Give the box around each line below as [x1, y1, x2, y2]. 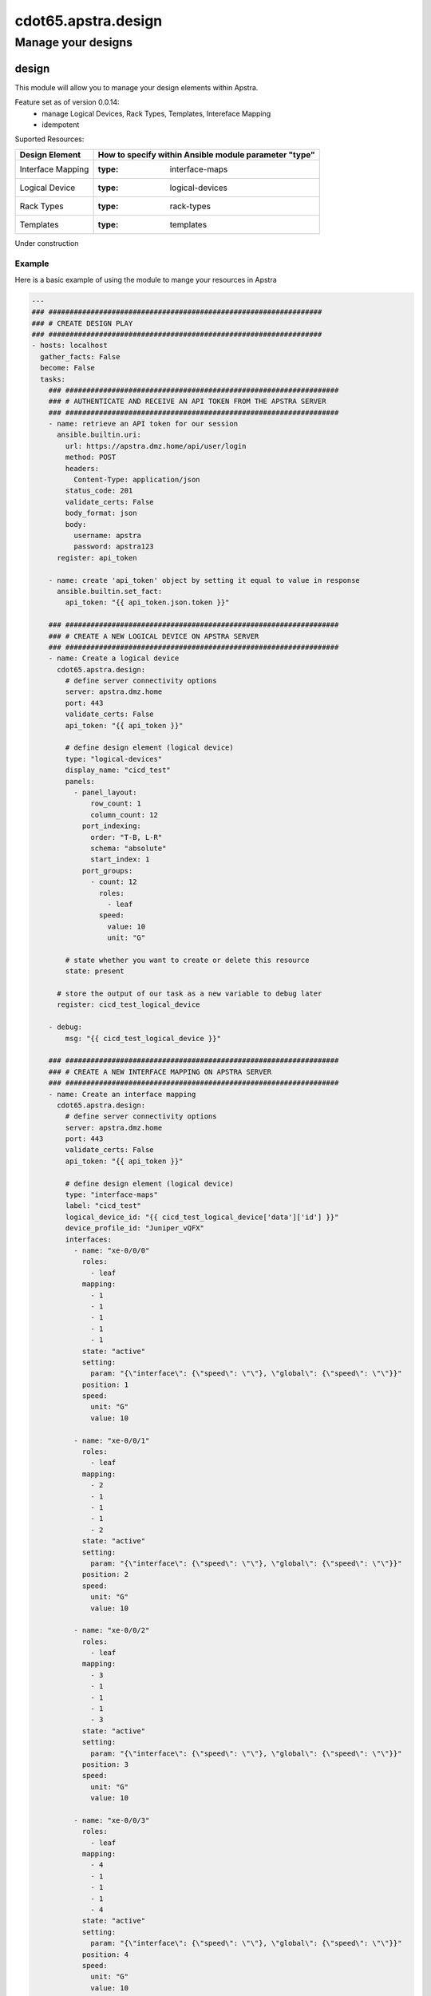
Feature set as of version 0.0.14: [14, 97, 120, 107]
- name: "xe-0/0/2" [73, 1626, 150, 1635]
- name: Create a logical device [48, 654, 180, 663]
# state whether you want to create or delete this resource [65, 955, 310, 964]
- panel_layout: [73, 787, 137, 797]
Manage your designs [14, 35, 133, 50]
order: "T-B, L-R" [90, 833, 163, 842]
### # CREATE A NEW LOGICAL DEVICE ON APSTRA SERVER [48, 632, 259, 640]
